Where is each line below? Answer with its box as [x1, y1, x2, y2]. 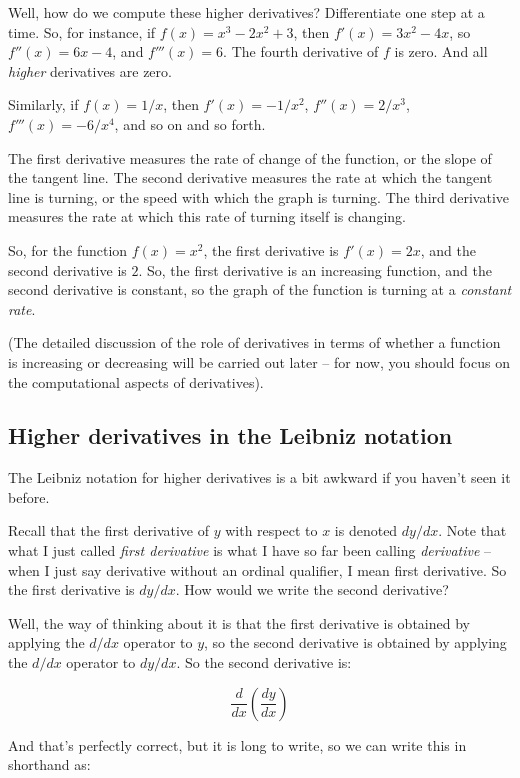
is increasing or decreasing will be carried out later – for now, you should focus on [8, 351, 510, 372]
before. [8, 486, 50, 507]
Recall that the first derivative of [8, 520, 210, 541]
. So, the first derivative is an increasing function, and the [138, 259, 492, 280]
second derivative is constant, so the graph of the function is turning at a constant [8, 279, 512, 300]
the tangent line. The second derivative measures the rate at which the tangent [8, 167, 493, 188]
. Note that [438, 520, 507, 541]
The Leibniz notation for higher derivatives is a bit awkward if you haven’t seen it [8, 467, 511, 488]
